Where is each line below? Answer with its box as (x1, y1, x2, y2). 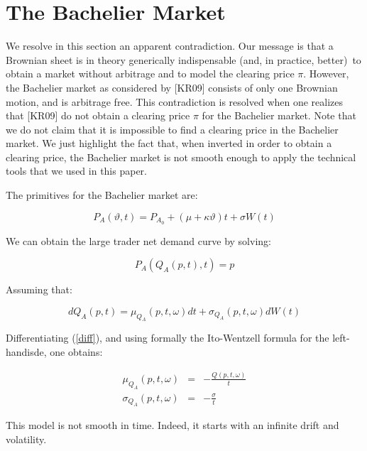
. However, (303, 66, 349, 81)
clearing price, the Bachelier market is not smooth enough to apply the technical (6, 149, 356, 164)
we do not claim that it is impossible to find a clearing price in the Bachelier (6, 121, 339, 136)
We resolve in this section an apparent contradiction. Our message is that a (6, 38, 334, 53)
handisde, (6, 344, 47, 359)
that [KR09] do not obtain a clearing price (6, 108, 190, 123)
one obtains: (50, 344, 103, 359)
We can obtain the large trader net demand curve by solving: (6, 233, 271, 248)
